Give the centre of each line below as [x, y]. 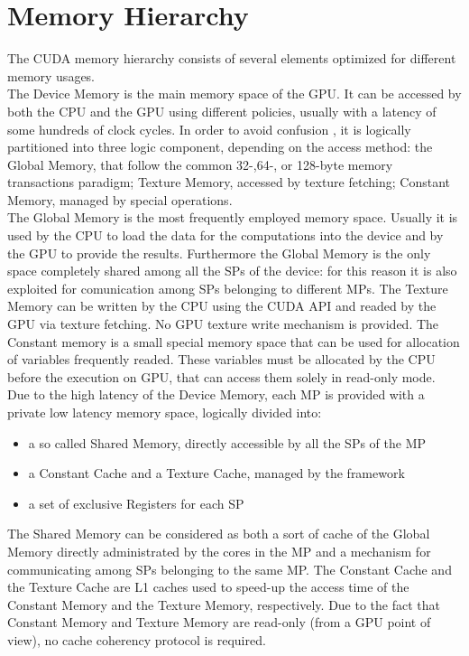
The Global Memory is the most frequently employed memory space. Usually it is [233, 217]
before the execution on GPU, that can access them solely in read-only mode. [221, 376]
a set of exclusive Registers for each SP [136, 503]
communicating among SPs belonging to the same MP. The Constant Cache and [230, 569]
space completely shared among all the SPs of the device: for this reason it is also [232, 271]
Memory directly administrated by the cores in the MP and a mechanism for [219, 551]
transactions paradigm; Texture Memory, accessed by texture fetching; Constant [229, 182]
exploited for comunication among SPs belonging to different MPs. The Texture [228, 288]
